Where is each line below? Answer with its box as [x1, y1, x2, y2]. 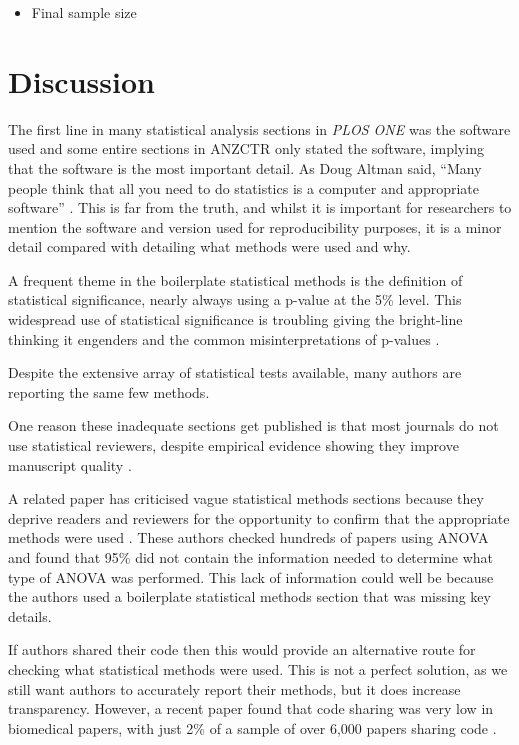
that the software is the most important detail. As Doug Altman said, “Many [8, 157, 482, 178]
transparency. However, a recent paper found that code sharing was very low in [8, 698, 494, 719]
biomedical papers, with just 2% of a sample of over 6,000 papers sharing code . [8, 717, 497, 738]
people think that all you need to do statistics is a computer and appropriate [8, 177, 480, 198]
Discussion [8, 60, 155, 101]
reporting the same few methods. [8, 381, 210, 402]
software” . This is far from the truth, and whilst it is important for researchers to [8, 197, 512, 218]
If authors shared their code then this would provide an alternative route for [8, 639, 476, 660]
